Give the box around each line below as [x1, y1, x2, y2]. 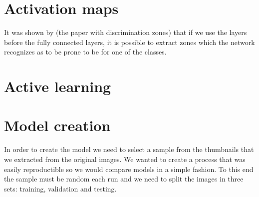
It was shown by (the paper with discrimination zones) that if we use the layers [4, 27, 247, 37]
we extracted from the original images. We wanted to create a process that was [4, 154, 246, 164]
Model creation [4, 115, 111, 135]
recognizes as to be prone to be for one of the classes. [4, 46, 167, 57]
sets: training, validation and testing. [4, 183, 117, 193]
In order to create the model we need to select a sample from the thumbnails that [4, 144, 254, 154]
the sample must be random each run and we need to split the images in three [4, 173, 244, 184]
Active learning [4, 76, 111, 96]
